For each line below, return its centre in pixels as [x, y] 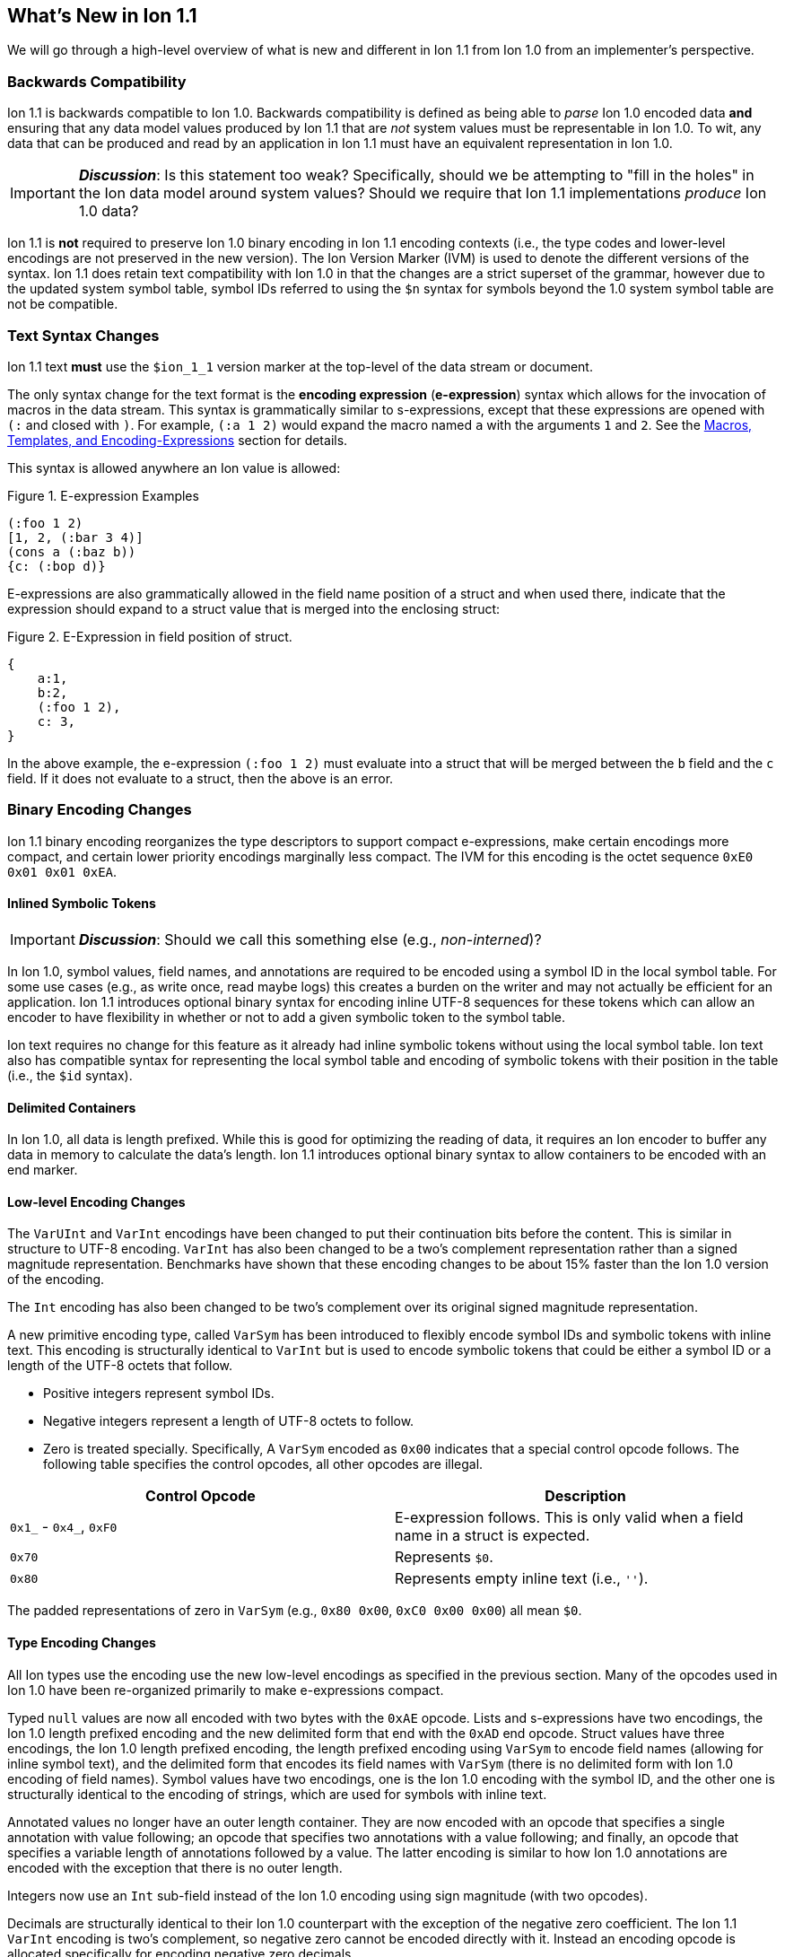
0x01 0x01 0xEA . [62, 871]
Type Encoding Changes [82, 1642]
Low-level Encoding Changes [96, 1201]
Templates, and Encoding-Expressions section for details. [178, 440]
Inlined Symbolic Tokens [82, 904]
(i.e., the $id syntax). [70, 1075]
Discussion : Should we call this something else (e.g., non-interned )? [310, 939]
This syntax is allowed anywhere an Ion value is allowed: [174, 467]
